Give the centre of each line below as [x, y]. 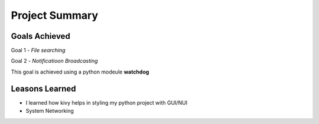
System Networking [50, 111]
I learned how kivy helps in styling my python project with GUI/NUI [107, 102]
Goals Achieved [40, 36]
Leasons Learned [43, 88]
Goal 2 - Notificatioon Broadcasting [54, 61]
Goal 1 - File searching [38, 51]
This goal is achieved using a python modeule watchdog [80, 72]
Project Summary [55, 15]
